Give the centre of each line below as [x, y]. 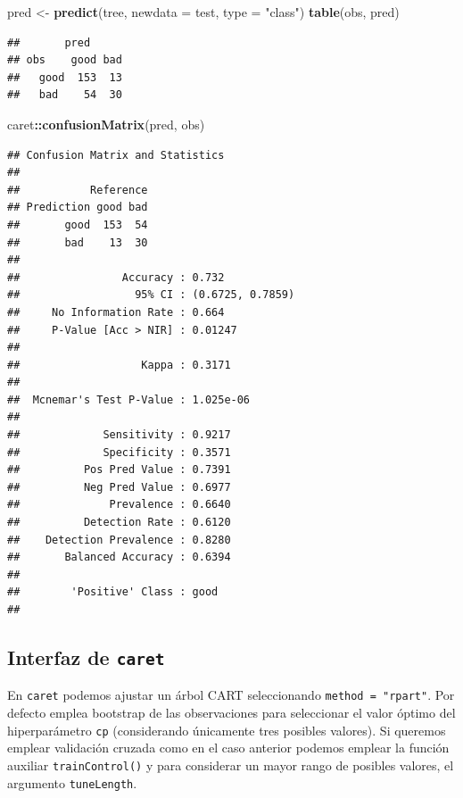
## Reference [78, 190]
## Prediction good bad [78, 208]
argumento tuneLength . [72, 782]
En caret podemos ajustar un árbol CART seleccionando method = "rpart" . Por [231, 695]
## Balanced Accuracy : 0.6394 [119, 557]
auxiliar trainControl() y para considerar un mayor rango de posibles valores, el [231, 765]
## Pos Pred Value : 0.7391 [119, 470]
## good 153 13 [65, 77]
